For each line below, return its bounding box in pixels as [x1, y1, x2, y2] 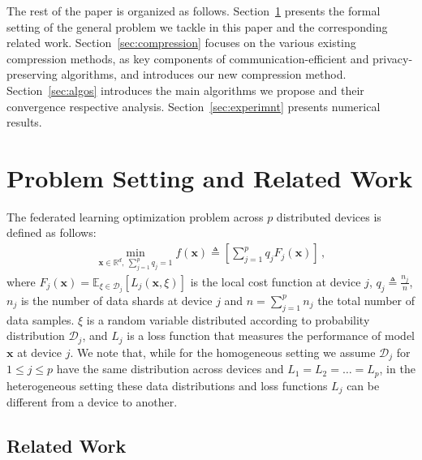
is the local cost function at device [190, 273, 361, 290]
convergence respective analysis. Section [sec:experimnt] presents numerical [6, 97, 381, 114]
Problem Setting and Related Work [6, 161, 413, 194]
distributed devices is [276, 208, 381, 225]
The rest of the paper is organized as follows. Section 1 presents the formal [6, 2, 381, 19]
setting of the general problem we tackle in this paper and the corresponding [6, 18, 388, 35]
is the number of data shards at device [20, 291, 213, 308]
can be [347, 376, 380, 393]
